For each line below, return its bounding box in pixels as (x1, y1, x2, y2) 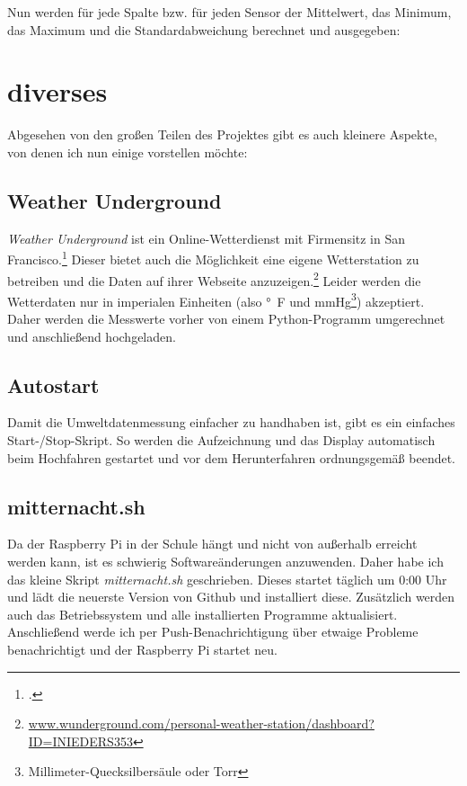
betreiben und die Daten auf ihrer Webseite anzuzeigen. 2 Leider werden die (7, 268, 421, 290)
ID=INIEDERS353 (28, 731, 133, 750)
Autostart (7, 371, 100, 398)
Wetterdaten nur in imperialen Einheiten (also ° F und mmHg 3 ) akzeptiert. (7, 289, 425, 310)
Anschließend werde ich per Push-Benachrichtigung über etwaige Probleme (7, 622, 419, 641)
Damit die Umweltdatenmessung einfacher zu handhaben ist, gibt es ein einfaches (7, 413, 455, 432)
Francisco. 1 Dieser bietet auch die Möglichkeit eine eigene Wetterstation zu (7, 247, 419, 268)
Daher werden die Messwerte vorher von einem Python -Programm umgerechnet (7, 309, 445, 328)
